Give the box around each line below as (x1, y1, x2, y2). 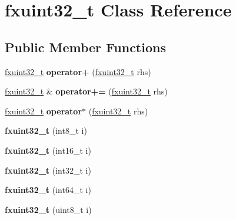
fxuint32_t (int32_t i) (5, 164, 91, 176)
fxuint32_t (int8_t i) (5, 124, 87, 137)
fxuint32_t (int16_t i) (5, 144, 91, 156)
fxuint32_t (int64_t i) (5, 184, 91, 196)
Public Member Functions (5, 38, 166, 56)
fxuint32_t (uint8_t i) (5, 203, 92, 215)
